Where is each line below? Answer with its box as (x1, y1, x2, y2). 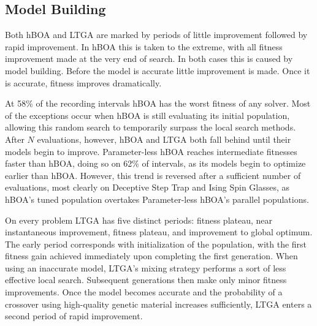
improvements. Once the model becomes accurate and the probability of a (5, 286, 283, 298)
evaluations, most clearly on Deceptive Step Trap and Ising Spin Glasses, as (5, 181, 290, 194)
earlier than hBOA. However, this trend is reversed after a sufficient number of (5, 169, 301, 181)
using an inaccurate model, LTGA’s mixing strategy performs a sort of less (5, 261, 286, 274)
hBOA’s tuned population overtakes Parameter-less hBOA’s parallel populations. (5, 192, 309, 205)
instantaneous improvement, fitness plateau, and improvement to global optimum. (5, 226, 313, 238)
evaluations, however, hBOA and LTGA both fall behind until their (37, 132, 291, 145)
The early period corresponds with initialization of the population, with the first (5, 237, 307, 250)
